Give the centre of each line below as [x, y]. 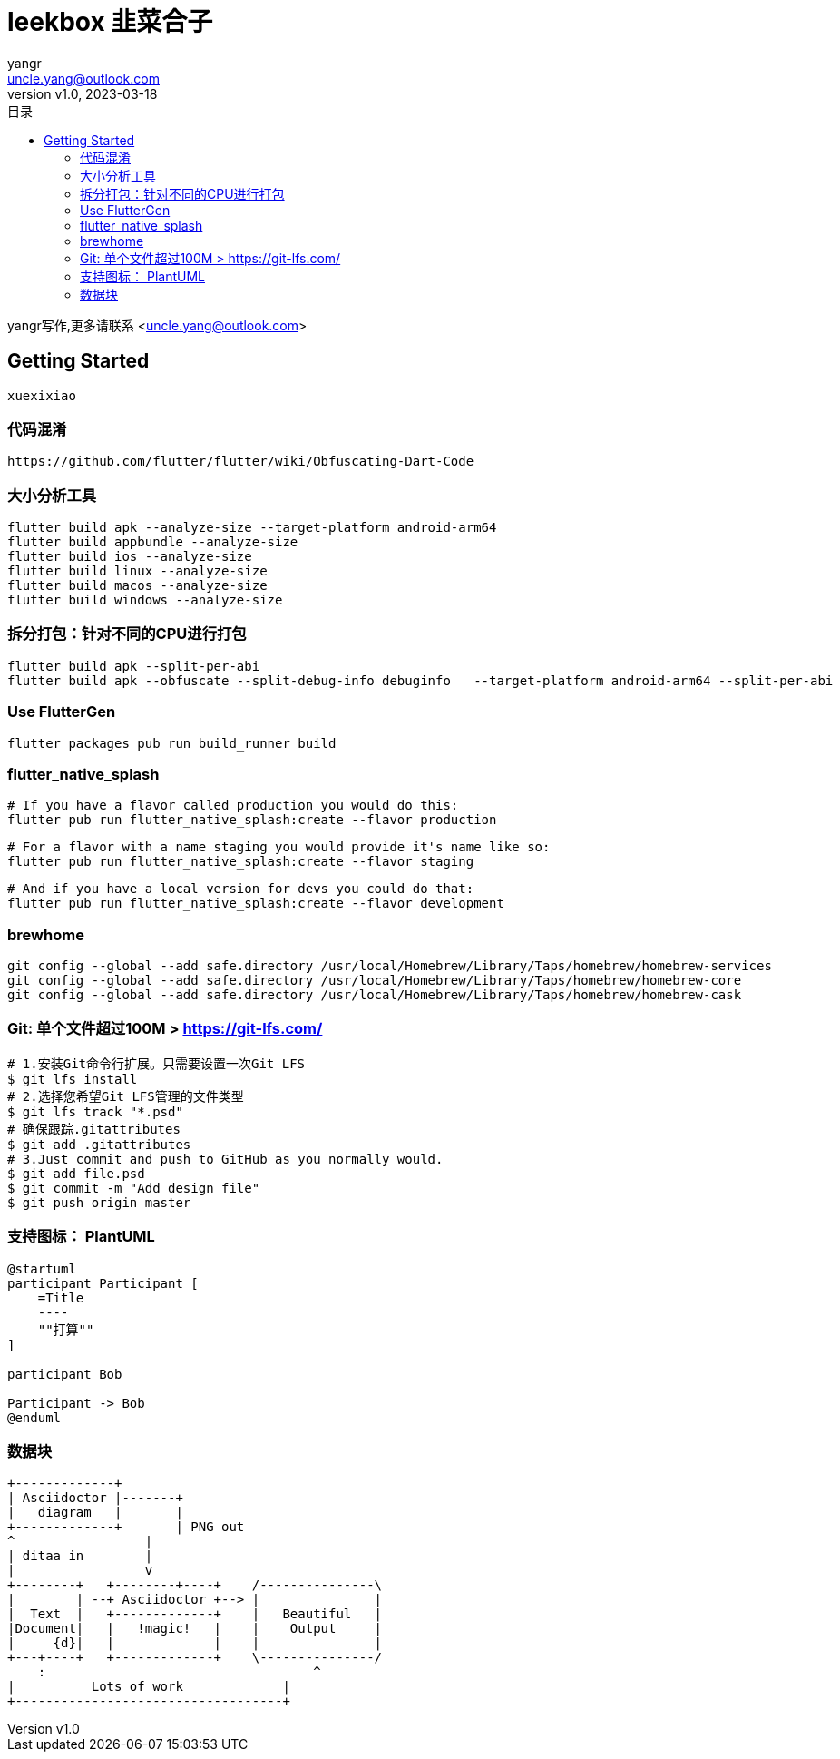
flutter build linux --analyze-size [137, 571]
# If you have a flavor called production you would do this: [233, 806]
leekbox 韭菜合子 [110, 22]
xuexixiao [42, 395]
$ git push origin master [99, 1202]
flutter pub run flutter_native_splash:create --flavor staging [241, 862]
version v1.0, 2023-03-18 [83, 93]
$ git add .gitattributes [99, 1144]
